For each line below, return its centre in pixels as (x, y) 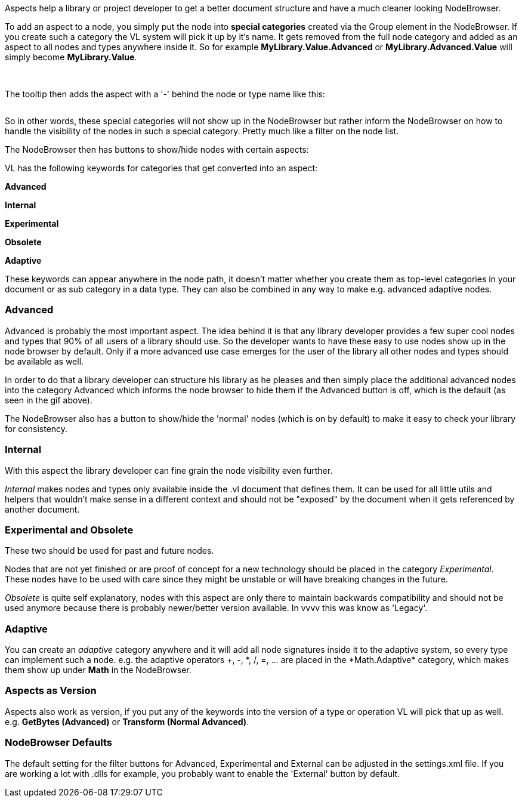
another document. (42, 509)
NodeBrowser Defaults (58, 743)
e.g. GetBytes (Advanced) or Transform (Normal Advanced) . (127, 721)
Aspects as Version (51, 691)
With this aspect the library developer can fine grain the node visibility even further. (169, 470)
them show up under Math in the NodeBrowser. (98, 670)
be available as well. (44, 361)
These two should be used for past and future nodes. (109, 551)
